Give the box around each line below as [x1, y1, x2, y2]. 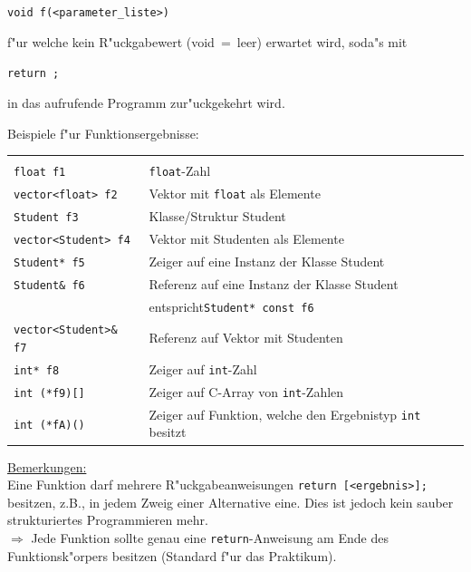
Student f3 [14, 210, 79, 224]
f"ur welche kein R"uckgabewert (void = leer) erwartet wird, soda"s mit [7, 32, 408, 51]
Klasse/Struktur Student [149, 206, 286, 225]
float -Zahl [149, 161, 211, 180]
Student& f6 [14, 278, 85, 292]
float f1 [14, 166, 66, 179]
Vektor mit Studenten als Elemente [149, 228, 344, 247]
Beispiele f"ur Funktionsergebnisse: [7, 123, 199, 142]
